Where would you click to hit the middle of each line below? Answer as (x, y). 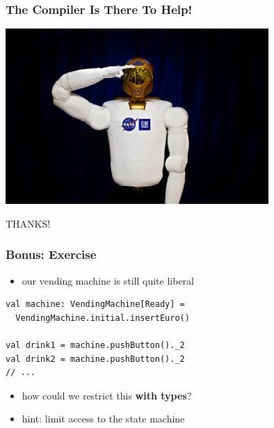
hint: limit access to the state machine (103, 419)
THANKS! (28, 223)
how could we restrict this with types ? (107, 395)
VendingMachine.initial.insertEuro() (103, 318)
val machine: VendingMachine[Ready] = (95, 304)
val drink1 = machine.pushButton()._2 (95, 345)
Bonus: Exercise (51, 254)
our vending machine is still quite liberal (108, 280)
